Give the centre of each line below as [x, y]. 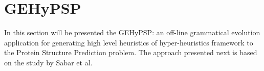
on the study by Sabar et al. [48, 62]
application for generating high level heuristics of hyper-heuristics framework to [129, 42]
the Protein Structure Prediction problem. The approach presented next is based [131, 52]
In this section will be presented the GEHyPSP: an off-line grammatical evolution [132, 32]
